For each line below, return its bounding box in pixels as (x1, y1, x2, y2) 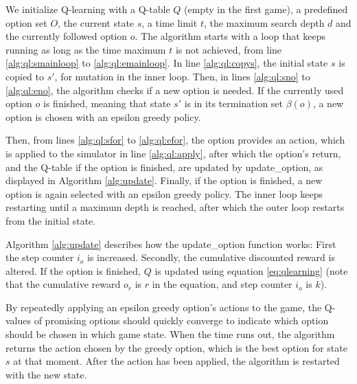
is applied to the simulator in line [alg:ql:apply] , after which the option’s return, (5, 146, 341, 160)
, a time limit (141, 15, 198, 30)
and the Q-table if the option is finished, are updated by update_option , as (5, 159, 323, 174)
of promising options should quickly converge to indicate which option (34, 313, 329, 328)
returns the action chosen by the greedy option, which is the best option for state (5, 340, 347, 354)
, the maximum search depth (203, 15, 325, 30)
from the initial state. (5, 213, 96, 227)
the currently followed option (5, 29, 128, 43)
